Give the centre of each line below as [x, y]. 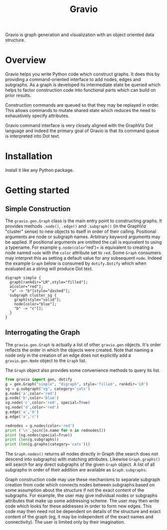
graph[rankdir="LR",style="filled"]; [49, 282]
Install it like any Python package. [39, 170]
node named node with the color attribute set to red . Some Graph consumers [83, 253]
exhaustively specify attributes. [37, 116]
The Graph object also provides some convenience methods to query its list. [83, 370]
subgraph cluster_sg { [33, 296]
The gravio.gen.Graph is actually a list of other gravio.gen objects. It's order [83, 344]
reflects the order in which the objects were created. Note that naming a [79, 350]
